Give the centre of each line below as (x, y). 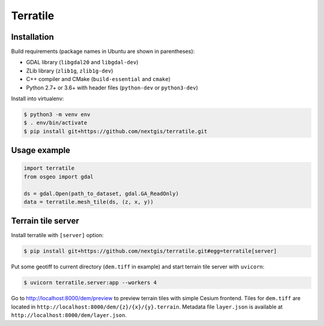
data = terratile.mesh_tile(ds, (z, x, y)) (89, 202)
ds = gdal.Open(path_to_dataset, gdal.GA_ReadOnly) (101, 193)
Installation (32, 37)
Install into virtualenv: (37, 98)
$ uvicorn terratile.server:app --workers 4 (90, 283)
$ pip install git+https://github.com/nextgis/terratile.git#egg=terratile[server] (150, 251)
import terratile (49, 168)
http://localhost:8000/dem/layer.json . (69, 315)
